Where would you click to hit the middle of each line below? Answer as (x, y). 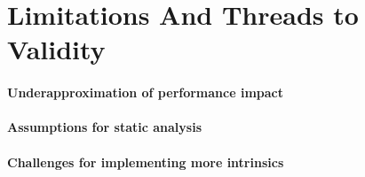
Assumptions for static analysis (105, 127)
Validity (56, 49)
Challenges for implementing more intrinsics (146, 162)
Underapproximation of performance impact (146, 92)
